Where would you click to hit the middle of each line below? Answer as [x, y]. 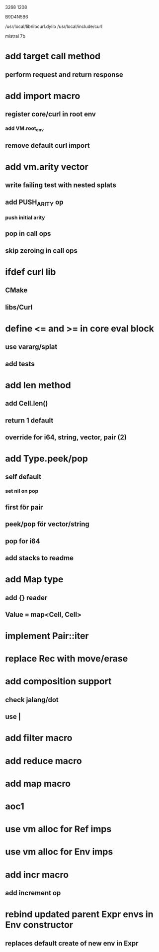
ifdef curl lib [31, 272]
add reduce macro [43, 761]
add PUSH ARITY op [34, 203]
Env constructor [39, 925]
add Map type [34, 580]
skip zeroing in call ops [41, 251]
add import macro [43, 96]
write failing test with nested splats [61, 185]
